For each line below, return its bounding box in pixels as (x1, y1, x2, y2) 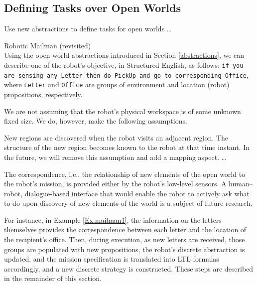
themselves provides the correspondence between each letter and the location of (4, 224, 247, 235)
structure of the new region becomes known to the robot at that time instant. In (4, 142, 250, 152)
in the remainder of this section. (4, 273, 102, 284)
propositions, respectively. (4, 89, 83, 99)
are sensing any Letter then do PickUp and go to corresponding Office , (4, 69, 249, 80)
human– (229, 178, 253, 189)
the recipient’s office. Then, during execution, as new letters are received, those (4, 234, 245, 245)
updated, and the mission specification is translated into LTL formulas (4, 254, 219, 264)
